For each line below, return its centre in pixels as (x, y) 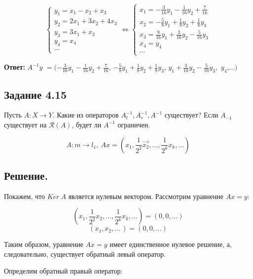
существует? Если (191, 115)
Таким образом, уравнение (44, 244)
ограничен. (134, 124)
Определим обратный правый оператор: (63, 270)
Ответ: (15, 67)
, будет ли (87, 124)
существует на (25, 124)
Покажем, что (25, 196)
